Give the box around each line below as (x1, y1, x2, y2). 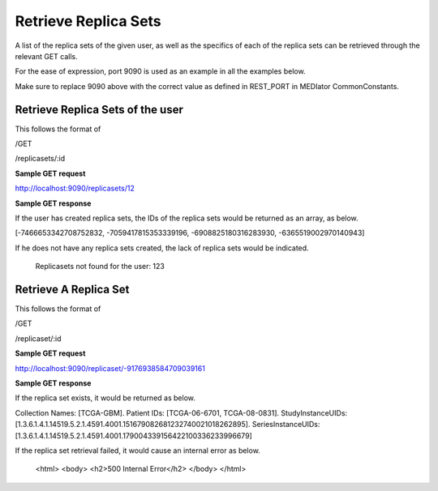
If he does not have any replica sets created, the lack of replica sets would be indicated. (15, 243, 309, 253)
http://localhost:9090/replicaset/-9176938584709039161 (15, 363, 206, 373)
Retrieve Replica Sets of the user (15, 102, 184, 117)
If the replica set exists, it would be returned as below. (15, 393, 196, 403)
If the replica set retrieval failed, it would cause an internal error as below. (15, 446, 261, 455)
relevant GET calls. (15, 51, 78, 61)
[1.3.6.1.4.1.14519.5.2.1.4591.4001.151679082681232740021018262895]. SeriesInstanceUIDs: (15, 420, 320, 429)
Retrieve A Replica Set (15, 282, 130, 296)
